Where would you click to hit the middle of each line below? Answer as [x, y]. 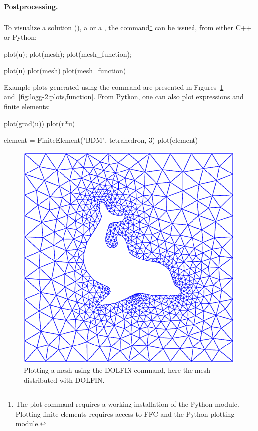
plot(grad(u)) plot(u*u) [40, 123]
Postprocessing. [31, 6]
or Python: [20, 37]
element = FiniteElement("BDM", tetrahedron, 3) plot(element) [101, 140]
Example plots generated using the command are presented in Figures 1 [114, 87]
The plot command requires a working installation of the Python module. [127, 404]
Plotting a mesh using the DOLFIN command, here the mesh [117, 370]
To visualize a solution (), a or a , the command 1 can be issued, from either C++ [128, 26]
